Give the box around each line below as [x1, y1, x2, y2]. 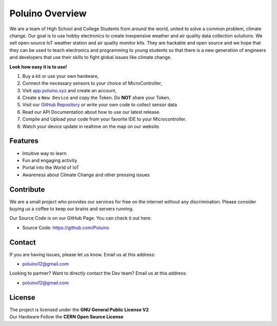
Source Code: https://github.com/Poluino [22, 225, 110, 231]
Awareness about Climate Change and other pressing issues [22, 172, 150, 178]
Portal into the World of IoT [22, 165, 80, 171]
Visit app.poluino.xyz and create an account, [22, 87, 117, 93]
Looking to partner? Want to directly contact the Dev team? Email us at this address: [9, 270, 187, 276]
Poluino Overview [9, 8, 87, 19]
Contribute [9, 185, 45, 194]
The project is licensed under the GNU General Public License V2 [9, 307, 149, 313]
